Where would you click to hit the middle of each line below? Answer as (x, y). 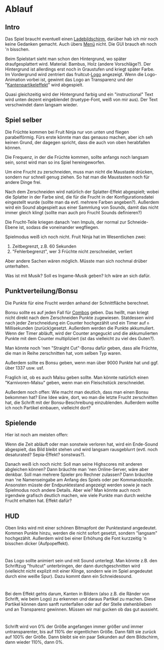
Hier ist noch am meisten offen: (37, 435)
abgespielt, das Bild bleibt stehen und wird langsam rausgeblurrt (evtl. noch (82, 450)
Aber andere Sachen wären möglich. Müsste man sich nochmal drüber (76, 261)
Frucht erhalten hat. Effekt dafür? (38, 500)
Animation (15, 80)
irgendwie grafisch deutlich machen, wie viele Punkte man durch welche (78, 496)
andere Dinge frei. (23, 182)
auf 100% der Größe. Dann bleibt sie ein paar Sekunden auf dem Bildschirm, (82, 637)
